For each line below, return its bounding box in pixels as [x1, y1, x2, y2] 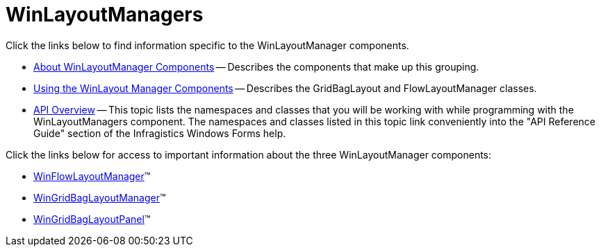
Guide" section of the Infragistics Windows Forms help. [33, 127, 286, 139]
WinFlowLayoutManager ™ [33, 170, 151, 182]
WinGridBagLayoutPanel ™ [33, 213, 151, 225]
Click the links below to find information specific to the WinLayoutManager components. [6, 39, 409, 51]
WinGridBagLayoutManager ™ [33, 191, 166, 204]
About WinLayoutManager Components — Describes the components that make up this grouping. [33, 60, 479, 73]
